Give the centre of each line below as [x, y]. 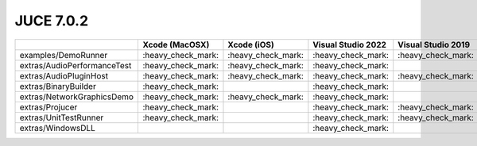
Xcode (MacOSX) [176, 44]
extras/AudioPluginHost [64, 75]
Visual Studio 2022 [350, 44]
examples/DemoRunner [64, 55]
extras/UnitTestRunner [62, 117]
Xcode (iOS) [251, 44]
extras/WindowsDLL [57, 128]
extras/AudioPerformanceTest [76, 65]
